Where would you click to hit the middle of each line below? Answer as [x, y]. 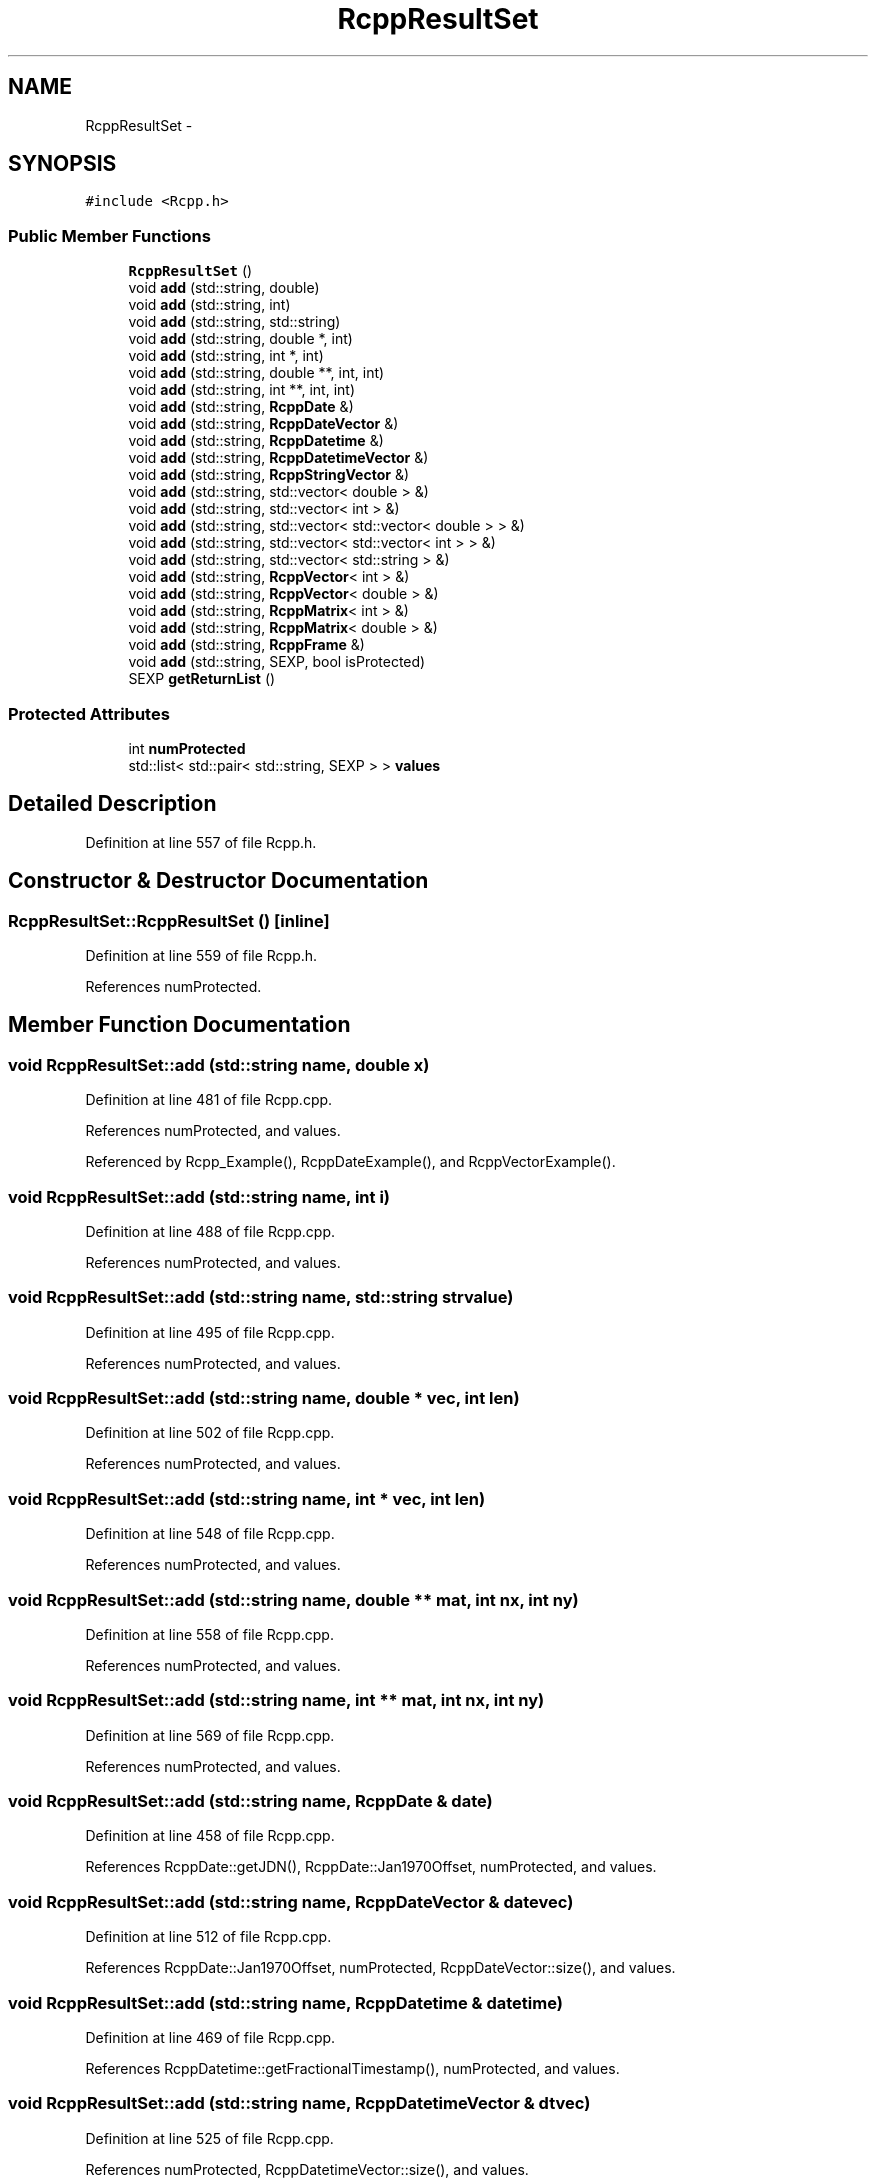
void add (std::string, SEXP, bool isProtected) [277, 662]
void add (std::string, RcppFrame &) [246, 645]
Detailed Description [112, 804]
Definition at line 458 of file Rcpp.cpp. [210, 1836]
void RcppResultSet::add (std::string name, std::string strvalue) [261, 1297]
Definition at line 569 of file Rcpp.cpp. [210, 1735]
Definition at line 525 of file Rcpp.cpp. [209, 2138]
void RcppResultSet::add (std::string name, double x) [219, 1064]
